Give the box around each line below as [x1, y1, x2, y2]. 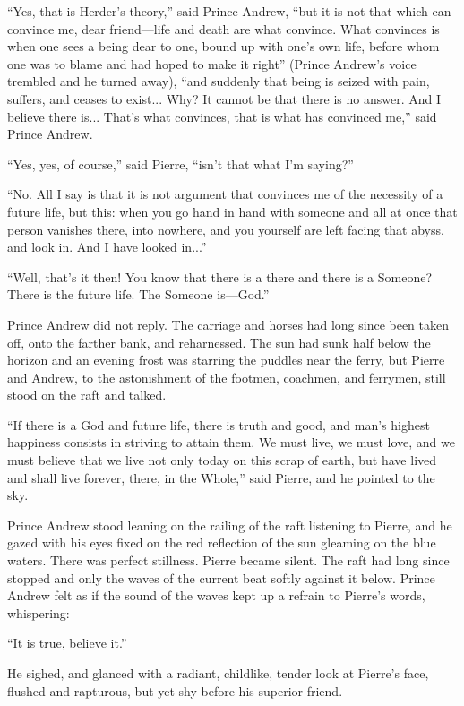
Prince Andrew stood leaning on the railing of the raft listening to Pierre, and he [7, 515, 452, 534]
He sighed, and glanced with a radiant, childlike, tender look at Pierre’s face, [7, 664, 429, 682]
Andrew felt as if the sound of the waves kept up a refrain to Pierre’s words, [7, 586, 425, 605]
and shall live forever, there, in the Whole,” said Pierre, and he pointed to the [7, 468, 435, 486]
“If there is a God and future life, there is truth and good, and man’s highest [7, 415, 430, 434]
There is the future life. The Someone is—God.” [7, 285, 270, 304]
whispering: [7, 603, 70, 622]
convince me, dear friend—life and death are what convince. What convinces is [7, 19, 440, 38]
